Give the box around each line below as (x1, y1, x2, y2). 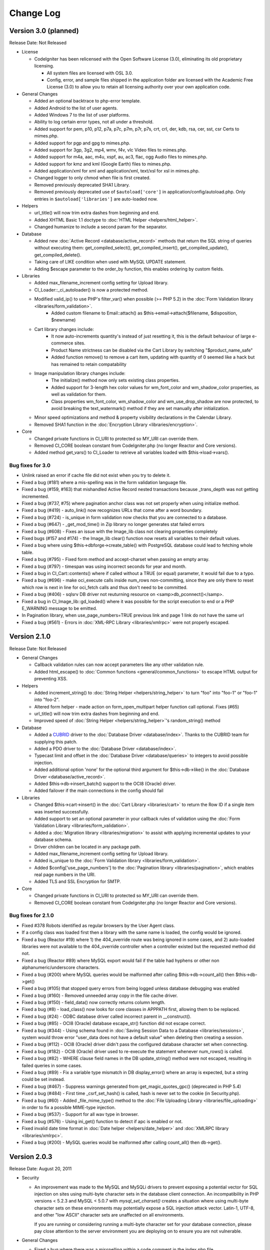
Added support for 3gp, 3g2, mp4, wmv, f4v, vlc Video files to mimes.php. (34, 146, 187, 152)
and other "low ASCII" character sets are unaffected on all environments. (34, 1212, 184, 1218)
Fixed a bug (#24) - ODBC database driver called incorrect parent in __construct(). (21, 1013, 191, 1019)
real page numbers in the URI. (34, 871, 96, 877)
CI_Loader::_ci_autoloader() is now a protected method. (34, 286, 148, 292)
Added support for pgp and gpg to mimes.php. (34, 140, 130, 146)
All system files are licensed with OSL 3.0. (46, 70, 133, 76)
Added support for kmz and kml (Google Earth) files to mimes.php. (34, 160, 171, 167)
